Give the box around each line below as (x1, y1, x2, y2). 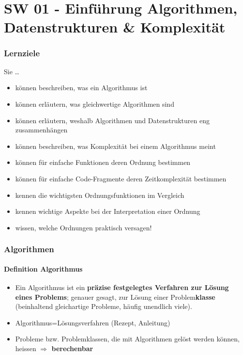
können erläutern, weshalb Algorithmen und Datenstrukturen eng (15, 115, 210, 125)
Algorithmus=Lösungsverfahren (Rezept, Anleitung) (15, 317, 170, 327)
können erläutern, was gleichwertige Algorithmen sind (15, 98, 174, 109)
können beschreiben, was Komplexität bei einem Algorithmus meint (15, 141, 216, 151)
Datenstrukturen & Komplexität (4, 17, 226, 37)
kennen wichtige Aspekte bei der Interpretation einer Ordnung (15, 206, 200, 216)
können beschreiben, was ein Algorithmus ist (15, 82, 148, 93)
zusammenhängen (15, 125, 68, 135)
